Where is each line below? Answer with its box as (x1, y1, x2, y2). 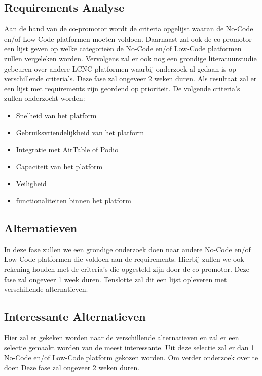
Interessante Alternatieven (4, 309, 146, 324)
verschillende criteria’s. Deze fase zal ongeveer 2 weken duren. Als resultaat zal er (4, 73, 257, 84)
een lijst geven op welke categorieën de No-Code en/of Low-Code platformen (4, 43, 242, 54)
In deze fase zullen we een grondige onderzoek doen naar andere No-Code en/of (4, 244, 251, 254)
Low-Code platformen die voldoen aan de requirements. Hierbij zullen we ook (4, 254, 244, 264)
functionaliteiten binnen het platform (16, 195, 132, 206)
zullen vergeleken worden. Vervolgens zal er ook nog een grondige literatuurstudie (4, 53, 257, 63)
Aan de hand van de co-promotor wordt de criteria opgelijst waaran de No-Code (4, 23, 253, 34)
